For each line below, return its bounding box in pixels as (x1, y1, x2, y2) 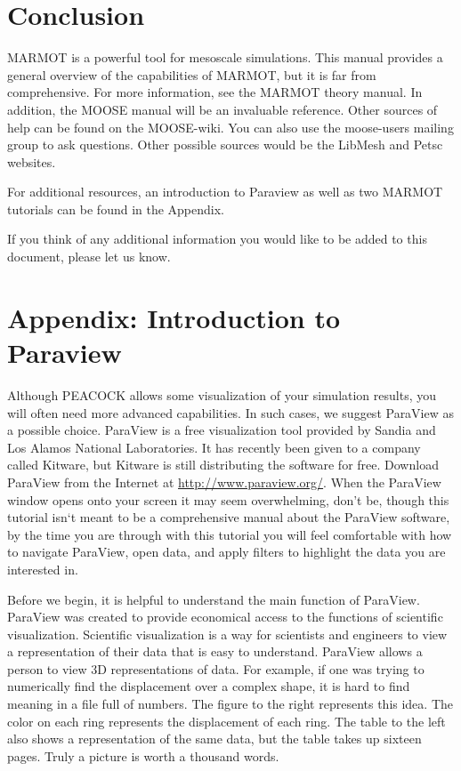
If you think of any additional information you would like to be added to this (7, 229, 427, 248)
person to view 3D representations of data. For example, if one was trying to (7, 659, 425, 678)
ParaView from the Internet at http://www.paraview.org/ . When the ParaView (7, 472, 441, 491)
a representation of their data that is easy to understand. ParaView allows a (7, 642, 423, 661)
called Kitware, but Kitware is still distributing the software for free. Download (7, 455, 439, 474)
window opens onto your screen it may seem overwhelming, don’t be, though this (7, 490, 449, 509)
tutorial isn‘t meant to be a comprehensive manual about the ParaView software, (7, 508, 450, 526)
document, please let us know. (7, 247, 171, 266)
